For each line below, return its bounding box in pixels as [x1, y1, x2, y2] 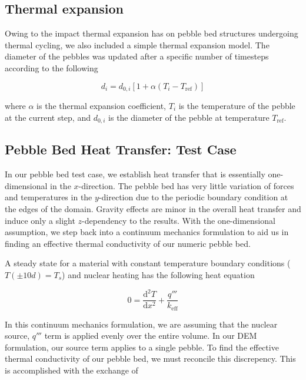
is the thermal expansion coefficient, [36, 100, 167, 112]
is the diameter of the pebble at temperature [108, 111, 270, 123]
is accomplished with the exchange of [5, 364, 138, 376]
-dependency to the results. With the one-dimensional [82, 214, 275, 226]
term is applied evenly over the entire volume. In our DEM [44, 329, 257, 342]
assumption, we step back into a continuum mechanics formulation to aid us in [5, 226, 289, 238]
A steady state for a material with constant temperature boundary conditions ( [5, 257, 291, 269]
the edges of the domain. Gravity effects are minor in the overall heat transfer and [5, 203, 301, 215]
